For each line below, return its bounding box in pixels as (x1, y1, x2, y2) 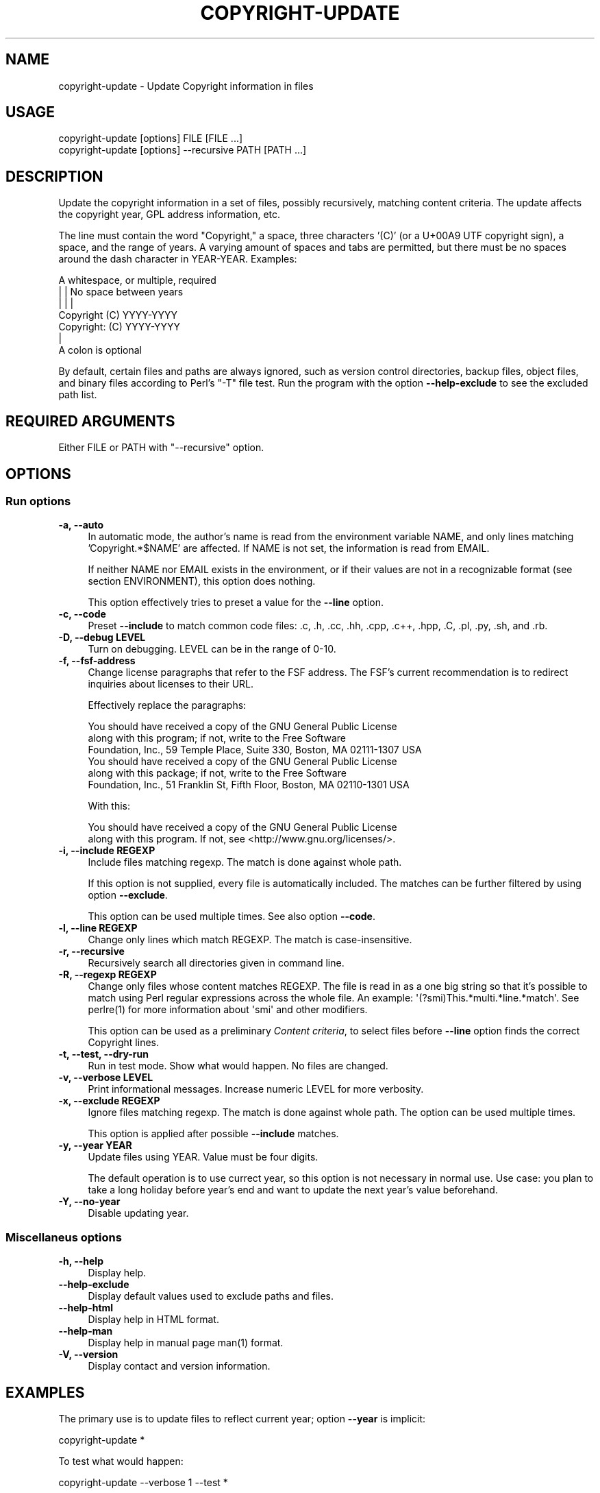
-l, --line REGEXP (58, 922, 138, 934)
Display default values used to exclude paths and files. (88, 1290, 334, 1302)
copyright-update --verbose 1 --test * (58, 1476, 228, 1488)
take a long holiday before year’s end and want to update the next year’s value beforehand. (88, 1184, 498, 1196)
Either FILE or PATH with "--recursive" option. (58, 441, 264, 454)
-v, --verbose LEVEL (58, 1071, 153, 1084)
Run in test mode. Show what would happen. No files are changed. (88, 1060, 388, 1072)
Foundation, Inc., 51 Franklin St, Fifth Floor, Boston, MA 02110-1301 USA (88, 779, 410, 791)
